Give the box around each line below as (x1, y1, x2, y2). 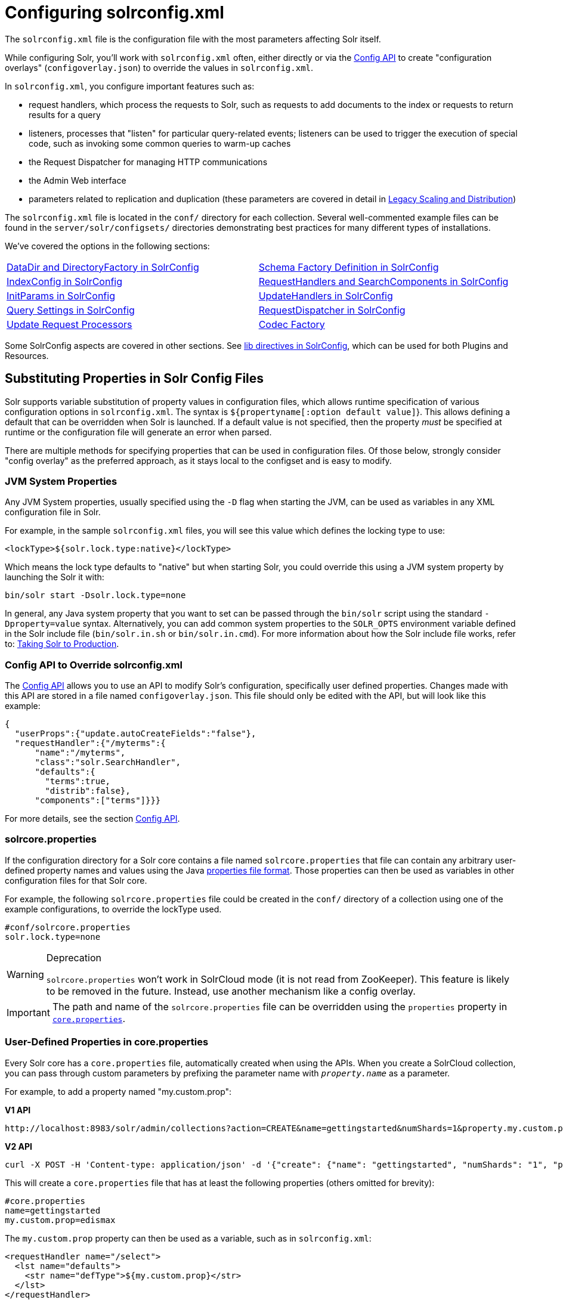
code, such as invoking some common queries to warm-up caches (29, 138, 291, 148)
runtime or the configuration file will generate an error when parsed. (5, 426, 272, 437)
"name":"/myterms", (35, 748, 126, 758)
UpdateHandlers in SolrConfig (258, 289, 393, 302)
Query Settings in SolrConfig (7, 304, 135, 316)
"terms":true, (45, 776, 111, 787)
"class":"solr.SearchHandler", (35, 757, 181, 767)
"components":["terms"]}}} (35, 796, 161, 806)
